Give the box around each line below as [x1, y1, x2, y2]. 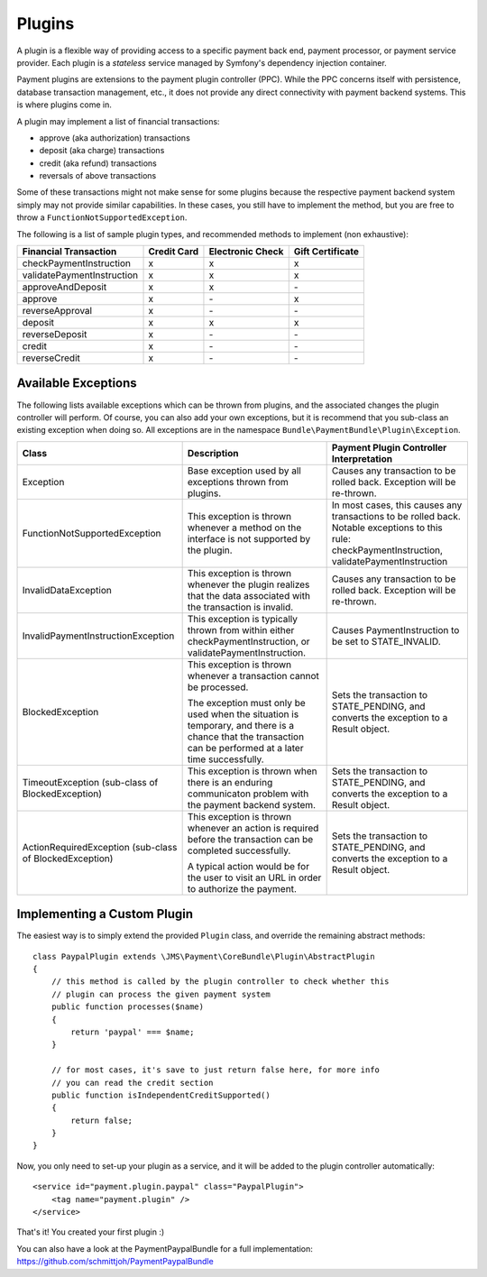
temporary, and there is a [187, 719, 295, 731]
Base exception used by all [187, 464, 301, 477]
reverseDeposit [22, 328, 87, 341]
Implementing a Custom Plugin [16, 906, 194, 922]
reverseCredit [22, 352, 80, 364]
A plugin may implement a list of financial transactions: [16, 115, 220, 126]
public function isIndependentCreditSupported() [51, 1089, 271, 1100]
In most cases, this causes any [331, 499, 463, 511]
